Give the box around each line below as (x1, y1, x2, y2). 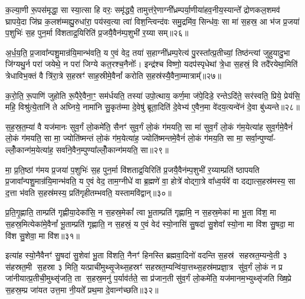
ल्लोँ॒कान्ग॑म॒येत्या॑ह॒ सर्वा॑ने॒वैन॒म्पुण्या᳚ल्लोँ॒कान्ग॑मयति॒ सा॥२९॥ (5, 143, 169, 155)
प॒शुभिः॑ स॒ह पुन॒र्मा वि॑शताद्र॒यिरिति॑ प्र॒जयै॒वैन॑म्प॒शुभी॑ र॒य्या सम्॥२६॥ (5, 26, 189, 39)
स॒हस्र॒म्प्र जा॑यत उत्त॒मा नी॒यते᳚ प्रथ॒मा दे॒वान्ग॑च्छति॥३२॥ (5, 283, 159, 295)
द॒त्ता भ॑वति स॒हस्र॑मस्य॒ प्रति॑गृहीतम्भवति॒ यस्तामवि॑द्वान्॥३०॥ (5, 186, 172, 198)
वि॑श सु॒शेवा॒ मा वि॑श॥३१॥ (5, 229, 80, 241)
